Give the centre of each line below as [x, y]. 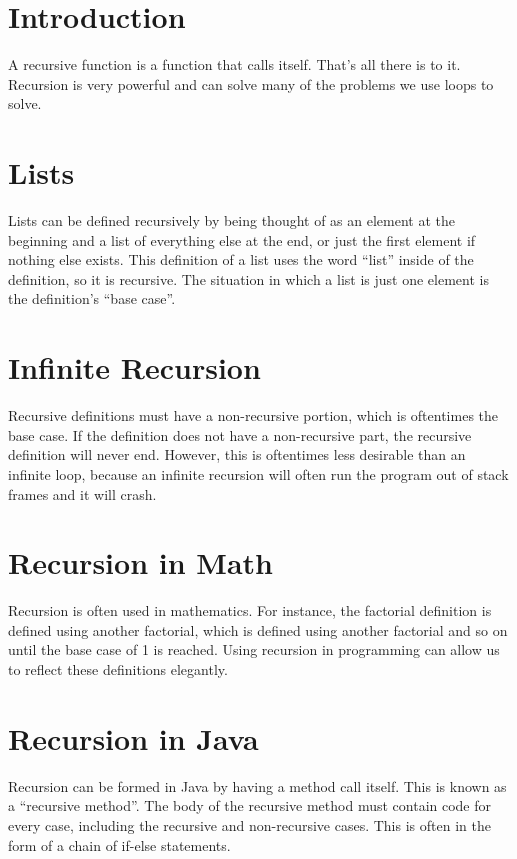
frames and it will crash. [82, 493]
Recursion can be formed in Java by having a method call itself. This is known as [257, 785]
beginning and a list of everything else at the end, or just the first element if [242, 239]
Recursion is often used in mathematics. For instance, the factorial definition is [250, 610]
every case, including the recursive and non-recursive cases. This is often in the [249, 824]
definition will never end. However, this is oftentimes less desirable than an [237, 454]
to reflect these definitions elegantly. [118, 669]
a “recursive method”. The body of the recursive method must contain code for [250, 805]
